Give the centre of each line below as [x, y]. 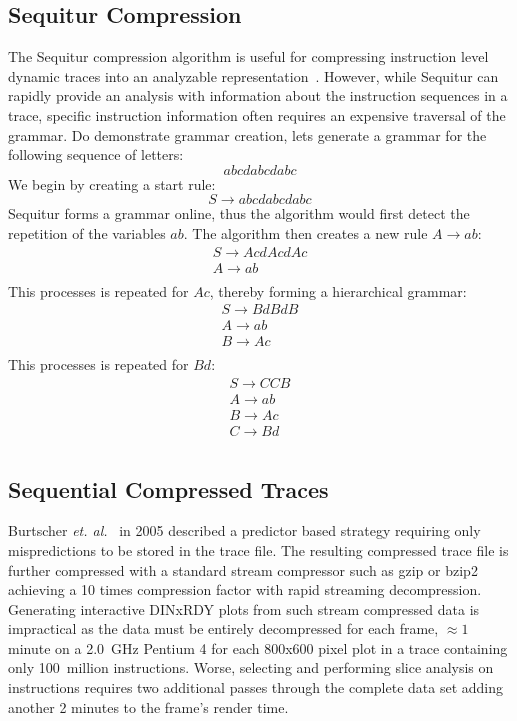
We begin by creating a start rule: [112, 183]
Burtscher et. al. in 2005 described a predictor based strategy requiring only [244, 530]
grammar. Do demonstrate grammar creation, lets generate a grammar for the [247, 134]
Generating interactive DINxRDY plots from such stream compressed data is [244, 608]
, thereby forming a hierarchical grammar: [338, 290]
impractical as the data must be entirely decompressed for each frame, [223, 628]
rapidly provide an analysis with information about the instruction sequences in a [258, 95]
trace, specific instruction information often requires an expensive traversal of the [257, 114]
